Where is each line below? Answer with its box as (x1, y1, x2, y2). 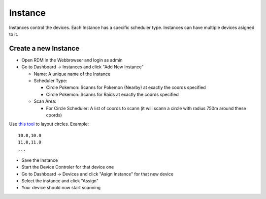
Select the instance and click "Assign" (21, 178, 99, 184)
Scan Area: (33, 98, 57, 104)
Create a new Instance (9, 44, 80, 53)
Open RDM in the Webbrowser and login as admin (21, 57, 123, 63)
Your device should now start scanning (21, 185, 101, 191)
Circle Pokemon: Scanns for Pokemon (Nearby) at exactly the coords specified (46, 85, 206, 90)
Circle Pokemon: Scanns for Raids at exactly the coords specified (46, 91, 179, 97)
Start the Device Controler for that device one (21, 164, 114, 170)
